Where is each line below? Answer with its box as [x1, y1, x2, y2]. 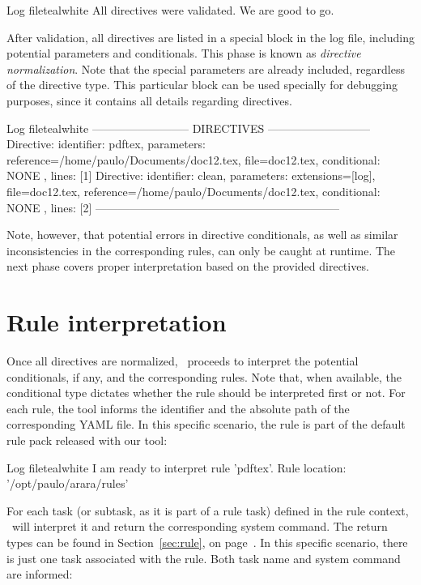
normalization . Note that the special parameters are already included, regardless [6, 60, 405, 77]
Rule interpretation [6, 305, 227, 339]
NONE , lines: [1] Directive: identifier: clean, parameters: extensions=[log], [6, 167, 376, 184]
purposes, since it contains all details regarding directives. [6, 92, 292, 109]
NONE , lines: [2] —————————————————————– [6, 199, 339, 216]
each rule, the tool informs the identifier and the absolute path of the [6, 399, 350, 416]
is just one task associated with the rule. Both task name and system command [6, 549, 401, 566]
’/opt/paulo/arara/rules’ [6, 475, 129, 492]
